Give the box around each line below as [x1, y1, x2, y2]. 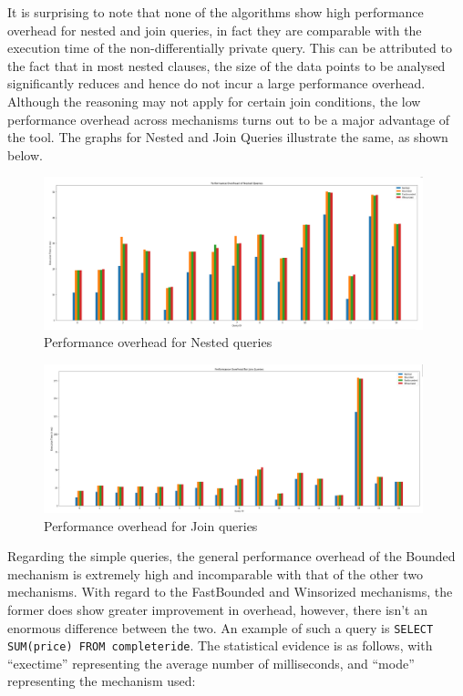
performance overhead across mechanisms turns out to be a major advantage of [7, 109, 450, 128]
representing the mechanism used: [7, 671, 196, 691]
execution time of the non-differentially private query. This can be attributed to [7, 38, 452, 57]
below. [7, 145, 43, 164]
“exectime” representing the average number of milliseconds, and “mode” [7, 653, 415, 672]
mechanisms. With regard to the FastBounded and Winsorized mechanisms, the [7, 582, 453, 601]
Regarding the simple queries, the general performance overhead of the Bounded [7, 547, 456, 566]
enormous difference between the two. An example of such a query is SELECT [7, 618, 434, 637]
